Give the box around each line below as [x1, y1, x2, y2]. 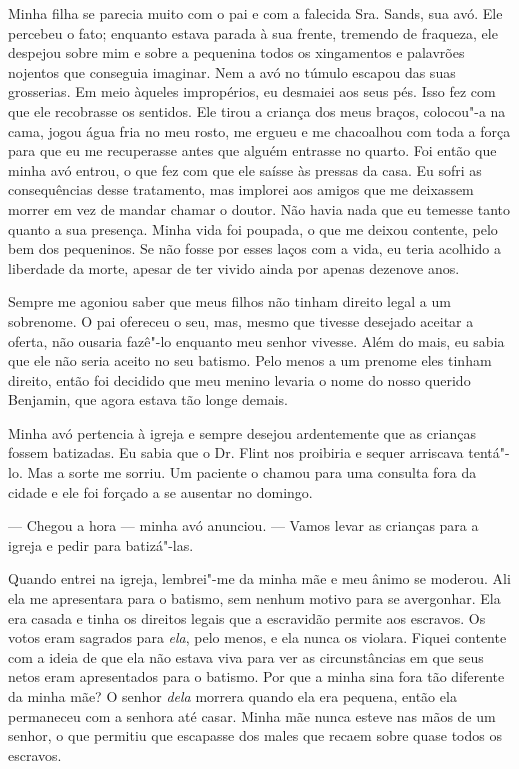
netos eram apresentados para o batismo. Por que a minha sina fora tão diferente [8, 666, 505, 687]
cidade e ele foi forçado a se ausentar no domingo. [8, 481, 313, 502]
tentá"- [468, 442, 510, 463]
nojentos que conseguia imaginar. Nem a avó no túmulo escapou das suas [8, 61, 456, 82]
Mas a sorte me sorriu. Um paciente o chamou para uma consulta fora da [27, 462, 477, 483]
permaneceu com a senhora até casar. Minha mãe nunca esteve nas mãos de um [8, 705, 496, 726]
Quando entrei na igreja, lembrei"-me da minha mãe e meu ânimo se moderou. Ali [8, 568, 511, 589]
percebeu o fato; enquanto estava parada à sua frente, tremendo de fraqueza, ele [8, 22, 498, 43]
